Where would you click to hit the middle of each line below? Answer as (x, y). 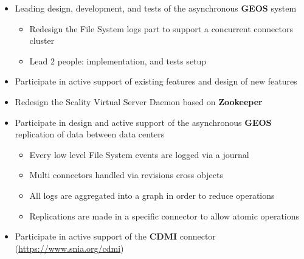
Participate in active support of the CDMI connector (115, 236)
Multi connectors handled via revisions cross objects (126, 175)
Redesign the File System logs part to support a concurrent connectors (161, 28)
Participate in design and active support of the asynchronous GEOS (143, 122)
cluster (42, 40)
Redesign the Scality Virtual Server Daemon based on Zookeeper (139, 101)
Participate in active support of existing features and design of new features (156, 81)
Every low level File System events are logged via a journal (139, 154)
